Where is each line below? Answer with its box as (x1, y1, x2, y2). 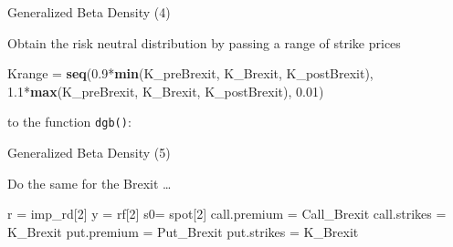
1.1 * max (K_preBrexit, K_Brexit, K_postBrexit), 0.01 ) (7, 81, 324, 100)
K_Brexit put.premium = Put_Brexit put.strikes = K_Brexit (7, 221, 359, 241)
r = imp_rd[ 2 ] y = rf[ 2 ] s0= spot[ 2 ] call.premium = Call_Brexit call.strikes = (7, 204, 447, 223)
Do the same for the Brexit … (7, 173, 172, 192)
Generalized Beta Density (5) (7, 143, 171, 162)
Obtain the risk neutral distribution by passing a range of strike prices (7, 33, 401, 52)
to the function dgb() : (7, 112, 132, 131)
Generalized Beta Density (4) (7, 3, 171, 21)
